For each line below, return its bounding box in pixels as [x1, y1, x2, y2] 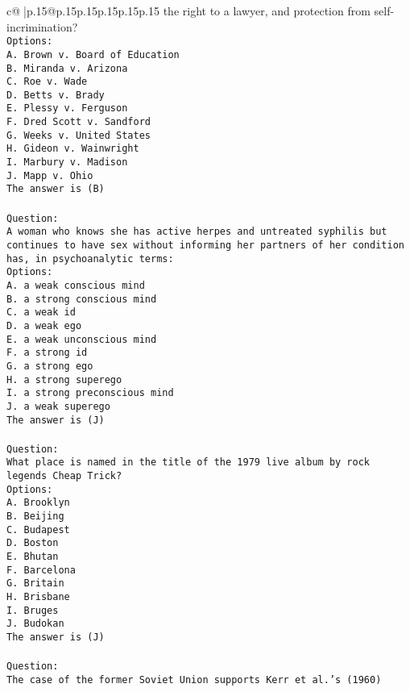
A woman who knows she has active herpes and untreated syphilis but [6, 226, 387, 238]
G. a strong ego [6, 360, 93, 372]
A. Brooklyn [6, 497, 70, 509]
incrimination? [6, 18, 78, 35]
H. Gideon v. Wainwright [6, 143, 139, 155]
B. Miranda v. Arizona [6, 62, 128, 74]
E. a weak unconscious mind [6, 333, 157, 345]
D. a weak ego [6, 319, 82, 331]
